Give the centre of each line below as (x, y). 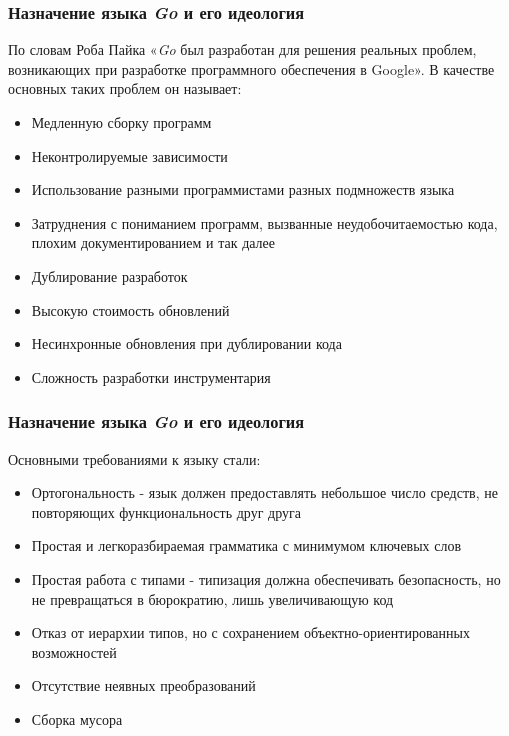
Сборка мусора (77, 718)
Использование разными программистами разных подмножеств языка (243, 189)
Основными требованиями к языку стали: (134, 458)
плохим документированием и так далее (153, 242)
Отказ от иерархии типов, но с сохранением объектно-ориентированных (250, 632)
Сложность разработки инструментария (151, 376)
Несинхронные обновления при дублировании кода (186, 343)
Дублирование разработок (109, 275)
